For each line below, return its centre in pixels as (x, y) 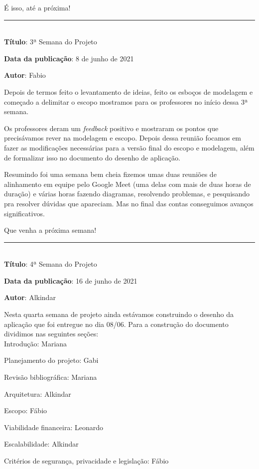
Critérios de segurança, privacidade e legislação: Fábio (86, 461)
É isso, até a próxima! (37, 7)
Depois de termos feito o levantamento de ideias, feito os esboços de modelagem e (129, 91)
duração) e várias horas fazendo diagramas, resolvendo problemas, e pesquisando (127, 194)
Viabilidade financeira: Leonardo (54, 427)
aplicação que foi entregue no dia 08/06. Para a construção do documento (116, 324)
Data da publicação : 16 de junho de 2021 (71, 280)
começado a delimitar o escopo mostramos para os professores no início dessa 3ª (126, 101)
